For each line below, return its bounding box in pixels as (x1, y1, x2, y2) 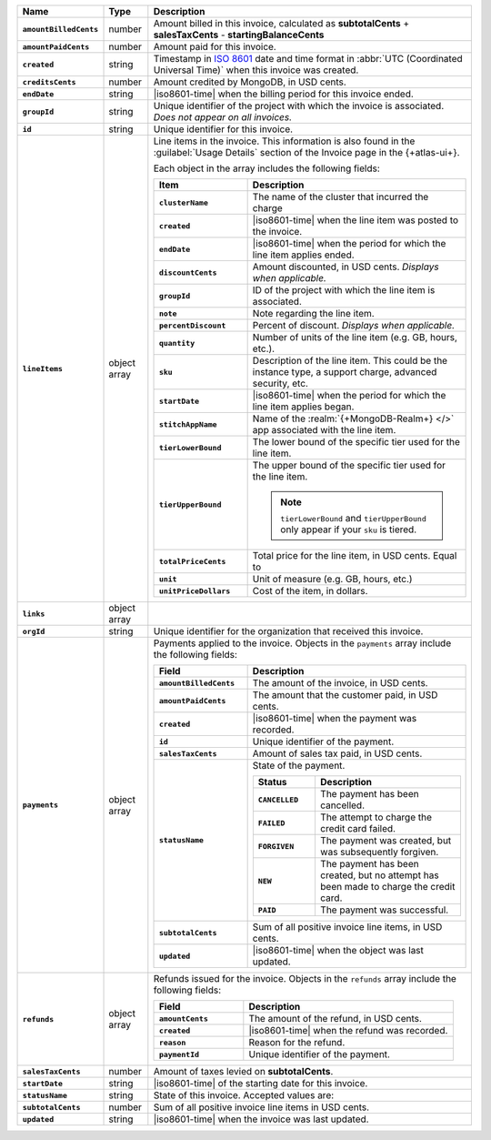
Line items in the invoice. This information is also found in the (153, 135, 416, 147)
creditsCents (22, 77, 76, 86)
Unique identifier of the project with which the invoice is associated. (153, 100, 445, 112)
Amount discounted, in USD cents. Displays (252, 260, 440, 273)
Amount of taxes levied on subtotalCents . (153, 1065, 334, 1077)
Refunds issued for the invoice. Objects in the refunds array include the (153, 973, 456, 984)
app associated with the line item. (252, 424, 396, 436)
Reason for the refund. (248, 1036, 346, 1048)
